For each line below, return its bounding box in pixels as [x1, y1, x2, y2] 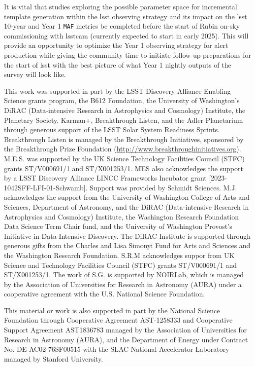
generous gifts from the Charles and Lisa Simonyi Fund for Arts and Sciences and [4, 240, 251, 251]
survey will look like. [4, 69, 66, 79]
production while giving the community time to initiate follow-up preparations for [4, 50, 251, 60]
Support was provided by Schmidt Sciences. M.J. [90, 182, 237, 192]
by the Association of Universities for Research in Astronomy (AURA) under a [4, 279, 242, 289]
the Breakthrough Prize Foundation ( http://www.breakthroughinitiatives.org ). [4, 144, 241, 154]
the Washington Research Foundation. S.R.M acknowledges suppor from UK [4, 250, 235, 260]
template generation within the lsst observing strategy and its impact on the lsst [4, 11, 247, 21]
